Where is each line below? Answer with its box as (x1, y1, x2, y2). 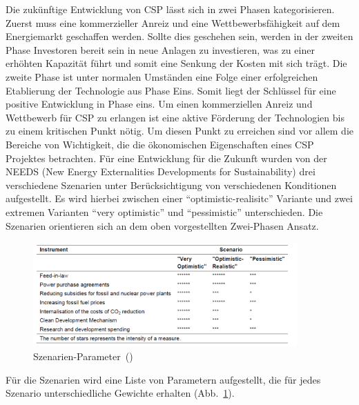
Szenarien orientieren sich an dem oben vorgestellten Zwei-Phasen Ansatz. (6, 218, 319, 233)
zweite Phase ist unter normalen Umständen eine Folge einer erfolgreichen (6, 69, 318, 83)
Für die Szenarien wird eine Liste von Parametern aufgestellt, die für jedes (6, 372, 321, 386)
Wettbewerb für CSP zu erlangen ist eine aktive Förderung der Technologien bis (6, 110, 345, 124)
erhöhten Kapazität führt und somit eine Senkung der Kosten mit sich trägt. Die (6, 56, 347, 70)
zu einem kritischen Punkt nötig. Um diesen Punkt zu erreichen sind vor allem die (6, 124, 353, 138)
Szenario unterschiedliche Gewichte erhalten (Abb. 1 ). (6, 386, 235, 400)
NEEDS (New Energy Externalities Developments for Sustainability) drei (6, 164, 316, 179)
